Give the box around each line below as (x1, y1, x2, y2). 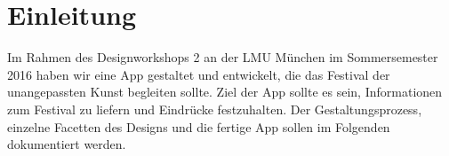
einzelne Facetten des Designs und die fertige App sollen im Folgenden (7, 117, 390, 136)
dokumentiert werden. (7, 135, 126, 153)
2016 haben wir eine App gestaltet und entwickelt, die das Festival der (7, 65, 390, 83)
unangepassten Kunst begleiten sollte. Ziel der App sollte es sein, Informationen (7, 82, 443, 101)
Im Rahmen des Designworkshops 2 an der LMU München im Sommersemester (7, 48, 438, 66)
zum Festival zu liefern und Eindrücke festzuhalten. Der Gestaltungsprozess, (7, 99, 422, 118)
